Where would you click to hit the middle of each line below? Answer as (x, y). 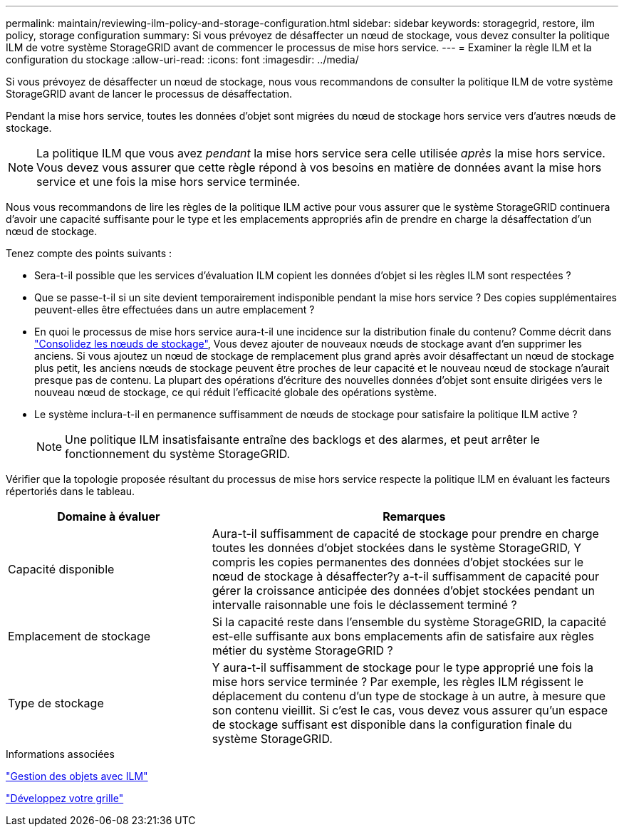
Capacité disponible (61, 569)
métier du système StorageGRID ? (302, 650)
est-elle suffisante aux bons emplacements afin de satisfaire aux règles (403, 636)
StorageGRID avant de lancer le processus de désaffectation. (149, 94)
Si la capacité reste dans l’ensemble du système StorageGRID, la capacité (409, 622)
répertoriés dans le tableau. (71, 491)
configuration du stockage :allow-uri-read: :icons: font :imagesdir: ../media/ (182, 59)
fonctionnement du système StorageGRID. (178, 454)
